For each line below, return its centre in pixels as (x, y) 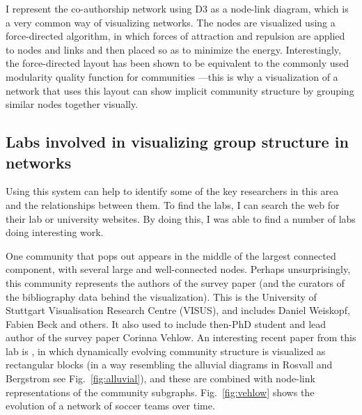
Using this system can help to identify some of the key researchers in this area (172, 191)
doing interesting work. (55, 232)
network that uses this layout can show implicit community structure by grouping (180, 90)
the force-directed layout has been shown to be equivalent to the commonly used (177, 63)
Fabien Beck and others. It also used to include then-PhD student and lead (166, 323)
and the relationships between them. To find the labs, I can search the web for (173, 204)
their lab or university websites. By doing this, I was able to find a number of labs (181, 218)
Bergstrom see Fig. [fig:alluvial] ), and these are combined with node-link (160, 378)
